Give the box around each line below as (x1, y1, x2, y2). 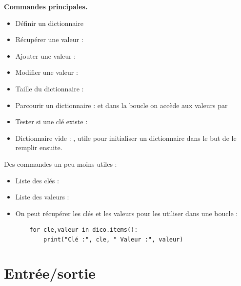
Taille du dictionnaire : (15, 83, 84, 93)
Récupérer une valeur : (15, 34, 83, 44)
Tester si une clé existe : (15, 116, 88, 127)
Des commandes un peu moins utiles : (4, 158, 117, 169)
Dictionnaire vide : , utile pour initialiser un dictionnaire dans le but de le (15, 132, 237, 143)
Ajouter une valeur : (15, 50, 76, 61)
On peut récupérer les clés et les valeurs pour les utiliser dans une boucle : (15, 208, 238, 218)
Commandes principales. (4, 1, 88, 11)
